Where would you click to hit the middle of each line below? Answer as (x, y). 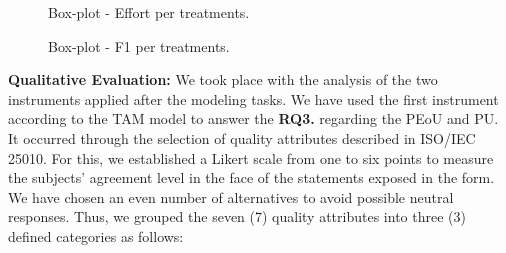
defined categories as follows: (96, 235)
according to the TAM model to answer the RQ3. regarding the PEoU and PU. (253, 118)
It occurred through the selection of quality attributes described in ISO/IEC (242, 137)
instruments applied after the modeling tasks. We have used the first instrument (253, 98)
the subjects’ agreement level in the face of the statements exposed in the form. (251, 177)
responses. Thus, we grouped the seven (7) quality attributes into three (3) (237, 216)
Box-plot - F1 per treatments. (139, 45)
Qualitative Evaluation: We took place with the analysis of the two (223, 79)
